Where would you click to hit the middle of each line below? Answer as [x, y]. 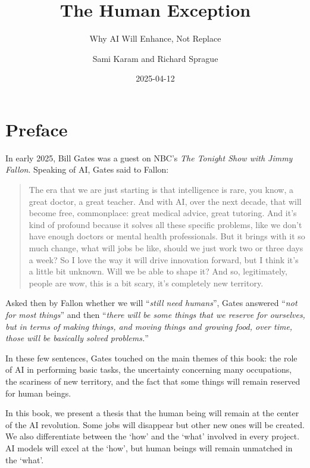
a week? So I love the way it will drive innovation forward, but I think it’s [164, 259]
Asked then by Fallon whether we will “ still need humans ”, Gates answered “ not [151, 303]
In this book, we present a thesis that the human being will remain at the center [152, 413]
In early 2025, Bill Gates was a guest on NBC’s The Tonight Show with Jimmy [149, 157]
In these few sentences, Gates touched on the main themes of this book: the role [151, 358]
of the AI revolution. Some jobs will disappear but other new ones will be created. [155, 424]
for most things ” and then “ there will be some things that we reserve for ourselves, [155, 314]
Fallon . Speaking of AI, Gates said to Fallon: [87, 169]
